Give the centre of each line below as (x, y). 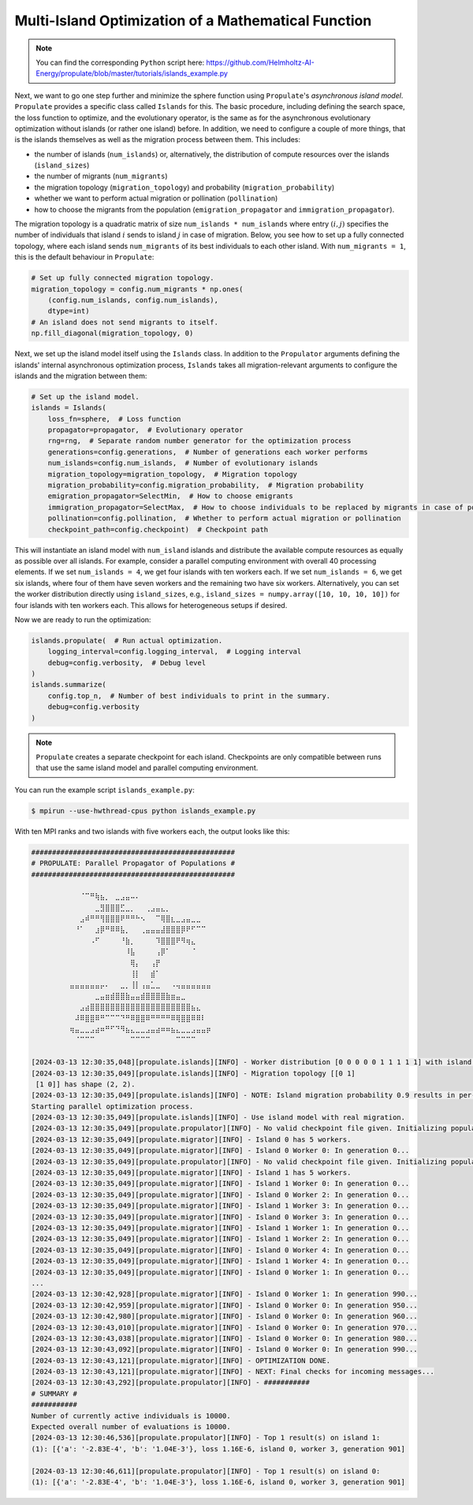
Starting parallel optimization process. (112, 1106)
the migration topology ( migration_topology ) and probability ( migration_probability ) (184, 187)
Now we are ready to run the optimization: (83, 619)
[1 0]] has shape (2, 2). (86, 1084)
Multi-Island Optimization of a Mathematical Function (193, 21)
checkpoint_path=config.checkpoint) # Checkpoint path (158, 529)
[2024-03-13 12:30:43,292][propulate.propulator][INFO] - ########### (171, 1383)
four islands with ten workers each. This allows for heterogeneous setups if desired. (151, 605)
